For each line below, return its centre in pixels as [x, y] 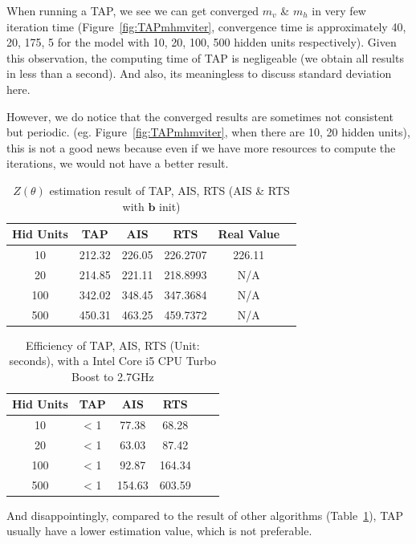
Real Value [249, 234]
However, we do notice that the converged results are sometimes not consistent [200, 116]
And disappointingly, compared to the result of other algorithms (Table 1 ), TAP [205, 515]
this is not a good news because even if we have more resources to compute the [201, 147]
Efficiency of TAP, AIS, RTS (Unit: [113, 345]
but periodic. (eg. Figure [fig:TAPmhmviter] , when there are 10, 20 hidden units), [208, 132]
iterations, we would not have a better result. [118, 163]
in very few [339, 10]
